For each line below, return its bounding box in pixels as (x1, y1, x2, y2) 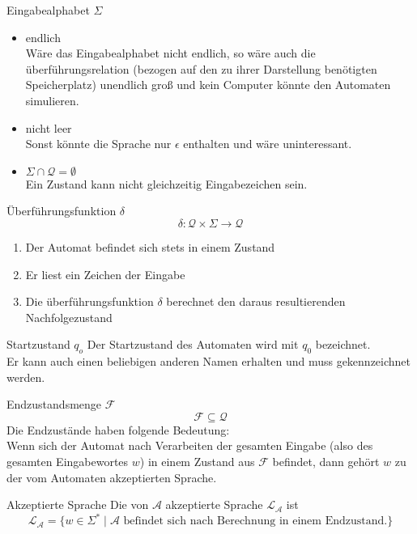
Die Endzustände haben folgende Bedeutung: (6, 421, 230, 438)
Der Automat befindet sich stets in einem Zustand (25, 238, 275, 255)
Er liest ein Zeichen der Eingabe (25, 265, 185, 282)
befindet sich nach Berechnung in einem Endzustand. (123, 515, 388, 528)
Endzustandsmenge (6, 396, 102, 413)
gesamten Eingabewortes (6, 453, 129, 470)
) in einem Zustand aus (139, 453, 255, 470)
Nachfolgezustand (25, 308, 113, 325)
